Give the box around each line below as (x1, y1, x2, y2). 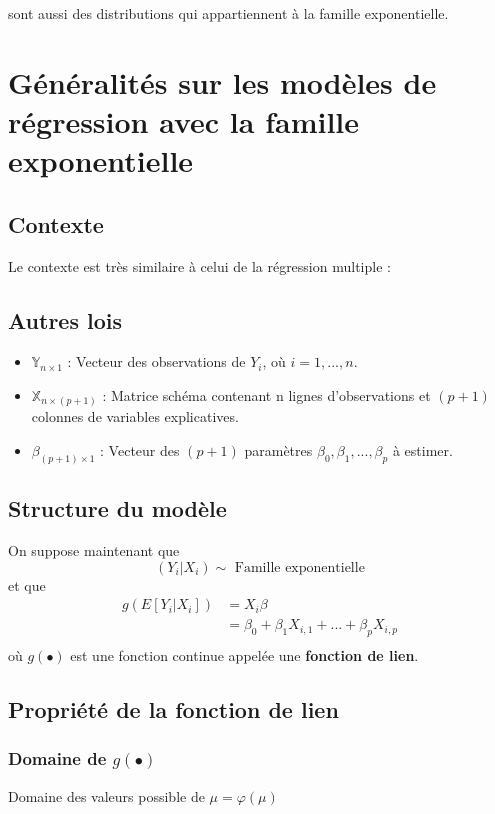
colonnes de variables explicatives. (31, 406, 239, 427)
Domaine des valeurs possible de (8, 785, 205, 806)
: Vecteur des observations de (67, 351, 246, 372)
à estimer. (392, 440, 453, 461)
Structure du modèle (8, 493, 227, 524)
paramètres (244, 440, 313, 461)
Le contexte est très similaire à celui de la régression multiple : (8, 255, 391, 276)
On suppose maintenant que (8, 540, 180, 561)
